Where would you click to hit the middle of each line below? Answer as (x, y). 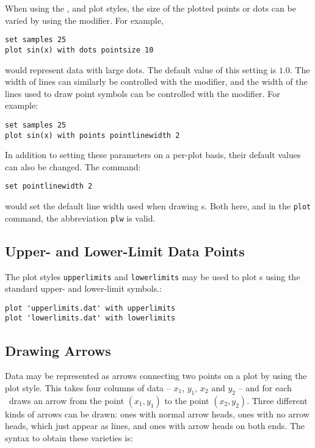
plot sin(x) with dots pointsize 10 (79, 50)
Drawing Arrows (58, 350)
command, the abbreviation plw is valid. (80, 218)
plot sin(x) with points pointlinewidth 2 (92, 135)
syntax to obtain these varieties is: (69, 437)
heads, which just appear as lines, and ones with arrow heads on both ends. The (155, 426)
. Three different (277, 400)
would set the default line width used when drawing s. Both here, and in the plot (158, 206)
